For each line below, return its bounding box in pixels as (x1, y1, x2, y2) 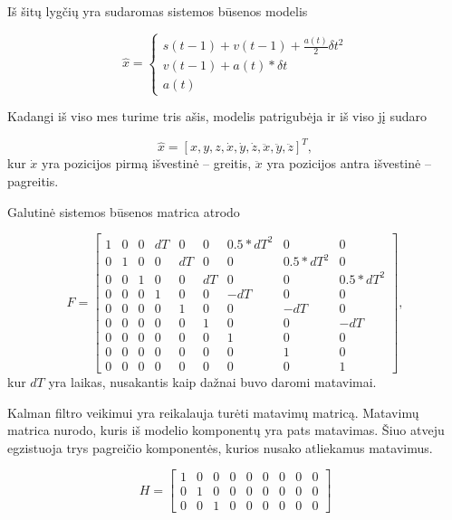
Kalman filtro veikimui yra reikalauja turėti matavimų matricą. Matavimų (7, 402, 419, 421)
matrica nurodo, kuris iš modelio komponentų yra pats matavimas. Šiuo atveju (7, 421, 445, 440)
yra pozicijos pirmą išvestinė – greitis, (42, 154, 252, 173)
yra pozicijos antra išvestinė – (266, 154, 431, 173)
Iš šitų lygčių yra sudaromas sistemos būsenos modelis (7, 2, 308, 20)
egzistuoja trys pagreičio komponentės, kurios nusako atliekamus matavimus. (7, 438, 433, 457)
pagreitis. (7, 172, 59, 191)
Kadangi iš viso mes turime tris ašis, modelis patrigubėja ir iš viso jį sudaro (7, 107, 427, 126)
